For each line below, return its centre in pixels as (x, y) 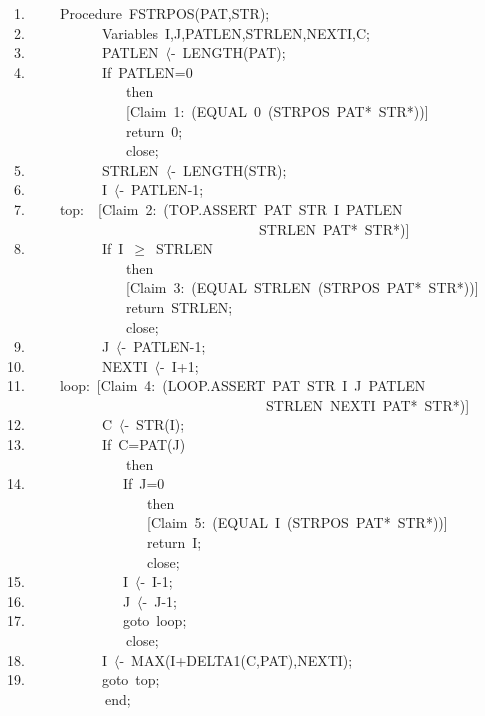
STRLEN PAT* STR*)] (334, 228)
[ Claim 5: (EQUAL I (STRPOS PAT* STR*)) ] (297, 522)
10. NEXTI (77, 365)
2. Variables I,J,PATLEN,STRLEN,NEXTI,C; (192, 32)
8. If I (68, 248)
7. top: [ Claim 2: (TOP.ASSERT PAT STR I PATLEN (208, 208)
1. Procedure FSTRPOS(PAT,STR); (141, 13)
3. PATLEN (86, 52)
